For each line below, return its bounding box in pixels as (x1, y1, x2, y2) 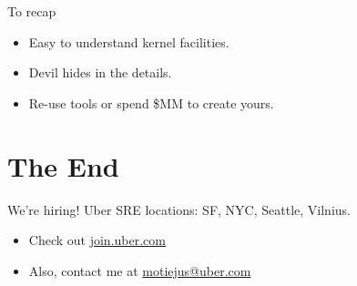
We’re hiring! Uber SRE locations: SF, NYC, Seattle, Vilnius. (7, 199, 351, 219)
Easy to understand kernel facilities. (28, 32, 229, 51)
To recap (7, 2, 56, 20)
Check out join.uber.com (28, 230, 166, 250)
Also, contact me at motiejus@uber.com (28, 260, 251, 280)
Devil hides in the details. (28, 63, 172, 82)
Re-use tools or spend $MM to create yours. (28, 93, 274, 112)
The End (7, 147, 119, 184)
